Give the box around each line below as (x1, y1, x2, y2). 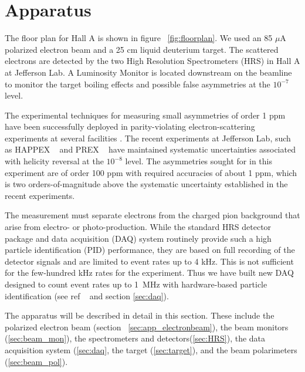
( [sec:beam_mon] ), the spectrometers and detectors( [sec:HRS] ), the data (5, 332, 266, 344)
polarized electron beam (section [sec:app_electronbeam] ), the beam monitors (5, 320, 289, 333)
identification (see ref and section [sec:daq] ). (5, 289, 169, 302)
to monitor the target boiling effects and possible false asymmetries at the (5, 77, 270, 90)
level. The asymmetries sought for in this (125, 155, 272, 167)
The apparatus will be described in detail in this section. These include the (5, 309, 274, 322)
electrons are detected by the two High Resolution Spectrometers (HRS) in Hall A (5, 55, 300, 67)
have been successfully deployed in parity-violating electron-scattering (5, 120, 255, 133)
